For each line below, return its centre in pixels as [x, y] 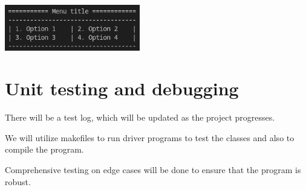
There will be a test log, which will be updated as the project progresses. [140, 117]
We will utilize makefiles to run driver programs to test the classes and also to [150, 137]
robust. [18, 181]
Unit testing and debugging [122, 88]
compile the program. [44, 149]
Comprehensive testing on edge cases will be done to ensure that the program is [153, 170]
